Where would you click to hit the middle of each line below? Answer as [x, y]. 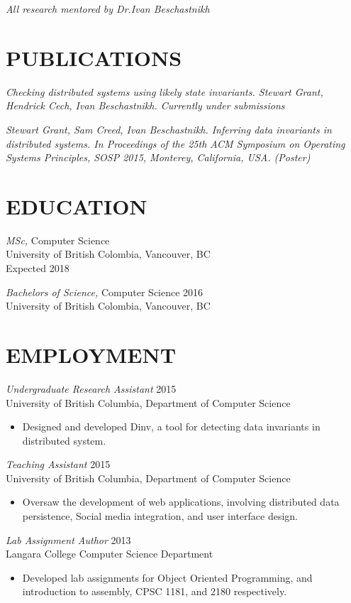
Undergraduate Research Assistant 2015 [91, 388]
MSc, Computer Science [58, 240]
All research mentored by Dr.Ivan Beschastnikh [108, 9]
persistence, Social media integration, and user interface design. [160, 516]
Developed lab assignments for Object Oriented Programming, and [167, 577]
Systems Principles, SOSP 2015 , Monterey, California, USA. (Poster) [158, 157]
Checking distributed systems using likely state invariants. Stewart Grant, [165, 91]
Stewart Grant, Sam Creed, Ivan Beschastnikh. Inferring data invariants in [169, 129]
